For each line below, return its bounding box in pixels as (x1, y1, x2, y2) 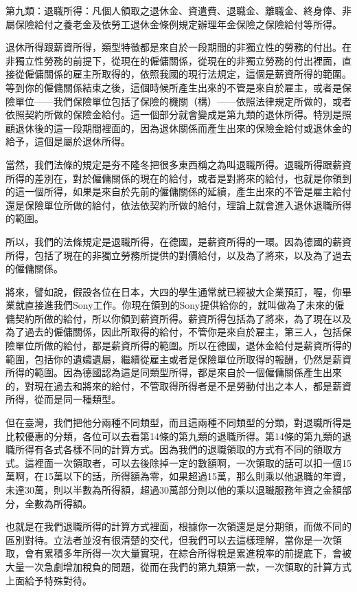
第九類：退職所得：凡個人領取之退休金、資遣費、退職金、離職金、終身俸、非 (5, 3, 352, 17)
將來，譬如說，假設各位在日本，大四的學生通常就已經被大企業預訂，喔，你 (5, 284, 342, 298)
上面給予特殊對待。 (5, 573, 92, 587)
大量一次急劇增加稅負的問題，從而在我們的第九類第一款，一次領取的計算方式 (5, 559, 352, 573)
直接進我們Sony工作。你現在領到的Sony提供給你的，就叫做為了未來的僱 (24, 298, 345, 312)
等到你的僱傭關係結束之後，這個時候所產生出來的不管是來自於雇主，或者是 (5, 80, 342, 94)
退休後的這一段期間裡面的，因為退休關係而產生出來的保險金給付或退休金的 (14, 120, 352, 135)
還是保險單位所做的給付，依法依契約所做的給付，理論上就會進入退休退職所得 (5, 197, 352, 212)
